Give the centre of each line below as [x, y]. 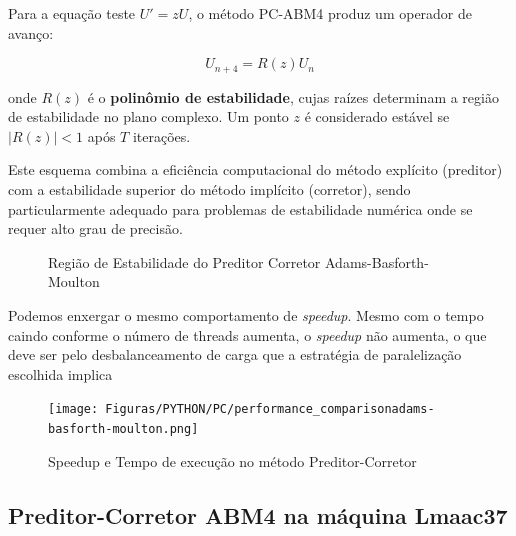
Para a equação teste [72, 13]
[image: [73, 409]
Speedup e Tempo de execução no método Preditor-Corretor [232, 460]
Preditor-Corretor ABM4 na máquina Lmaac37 [258, 514]
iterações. [161, 135]
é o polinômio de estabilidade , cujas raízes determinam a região [293, 96]
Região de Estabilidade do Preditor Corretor [184, 261]
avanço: [31, 32]
